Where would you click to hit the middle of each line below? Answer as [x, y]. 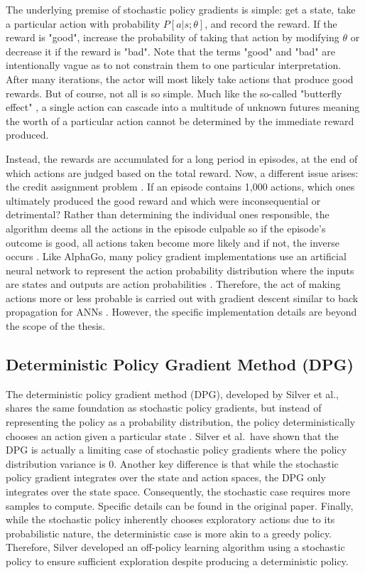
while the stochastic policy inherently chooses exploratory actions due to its [170, 519]
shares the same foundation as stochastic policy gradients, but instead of [164, 408]
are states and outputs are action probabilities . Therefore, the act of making [173, 284]
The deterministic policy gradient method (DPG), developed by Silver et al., [172, 393]
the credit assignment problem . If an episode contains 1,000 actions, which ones [180, 187]
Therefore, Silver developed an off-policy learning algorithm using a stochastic [175, 547]
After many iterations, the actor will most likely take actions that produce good [180, 79]
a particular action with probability [83, 23]
